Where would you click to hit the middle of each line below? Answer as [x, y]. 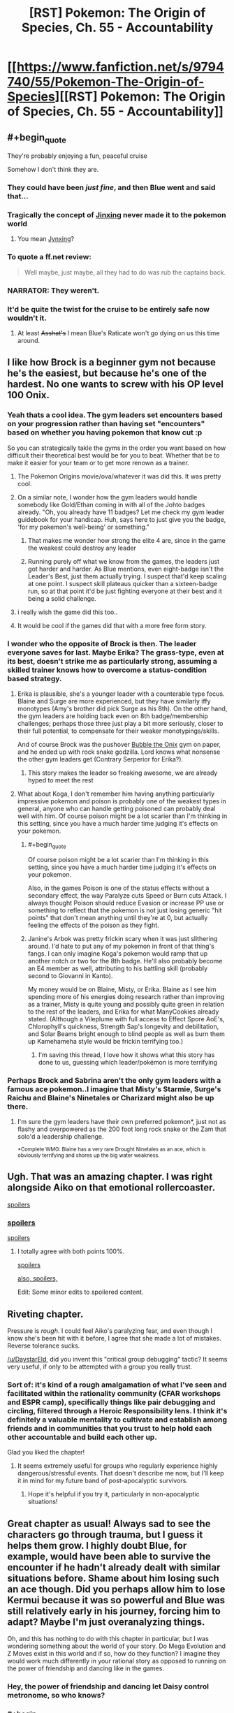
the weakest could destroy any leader [82, 548]
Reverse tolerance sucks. [44, 1346]
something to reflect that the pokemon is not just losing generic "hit [125, 910]
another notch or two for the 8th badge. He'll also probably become [125, 961]
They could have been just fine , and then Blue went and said [111, 188]
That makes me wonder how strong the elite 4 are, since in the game [126, 540]
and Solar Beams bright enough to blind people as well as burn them [126, 1034]
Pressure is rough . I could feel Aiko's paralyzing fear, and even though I [110, 1331]
